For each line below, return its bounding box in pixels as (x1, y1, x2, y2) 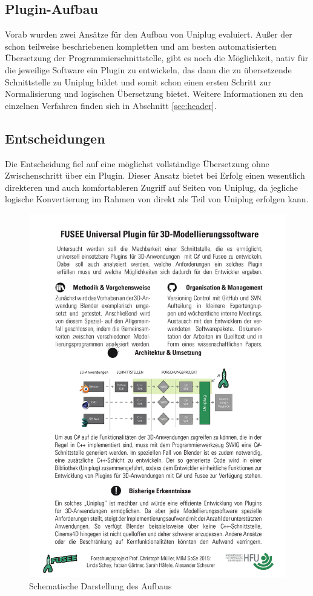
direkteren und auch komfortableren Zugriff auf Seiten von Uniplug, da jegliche (5, 180, 298, 193)
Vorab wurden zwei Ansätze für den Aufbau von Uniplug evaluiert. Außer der (5, 28, 292, 41)
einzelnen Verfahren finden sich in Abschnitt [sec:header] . (5, 99, 217, 111)
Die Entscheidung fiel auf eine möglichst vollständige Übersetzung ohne (5, 157, 269, 170)
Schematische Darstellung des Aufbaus (29, 580, 172, 592)
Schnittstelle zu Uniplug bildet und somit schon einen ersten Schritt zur (5, 75, 271, 88)
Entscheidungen (5, 128, 105, 147)
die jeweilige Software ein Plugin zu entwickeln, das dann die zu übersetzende (5, 63, 292, 76)
